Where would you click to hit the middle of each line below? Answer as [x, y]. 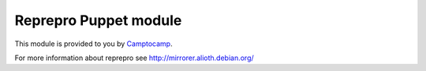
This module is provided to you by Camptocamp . [93, 44]
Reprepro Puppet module [98, 20]
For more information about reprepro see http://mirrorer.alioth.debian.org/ [134, 58]
